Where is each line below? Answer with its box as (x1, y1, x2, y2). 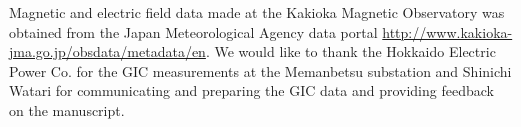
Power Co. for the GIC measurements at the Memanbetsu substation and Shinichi (9, 60, 512, 81)
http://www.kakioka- (382, 21, 513, 42)
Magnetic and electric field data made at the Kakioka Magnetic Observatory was (9, 2, 505, 22)
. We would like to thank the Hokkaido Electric (205, 41, 496, 62)
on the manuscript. (9, 99, 125, 120)
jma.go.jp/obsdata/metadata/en (9, 41, 206, 62)
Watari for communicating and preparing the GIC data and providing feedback (9, 80, 494, 101)
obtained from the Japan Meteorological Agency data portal (9, 21, 378, 42)
